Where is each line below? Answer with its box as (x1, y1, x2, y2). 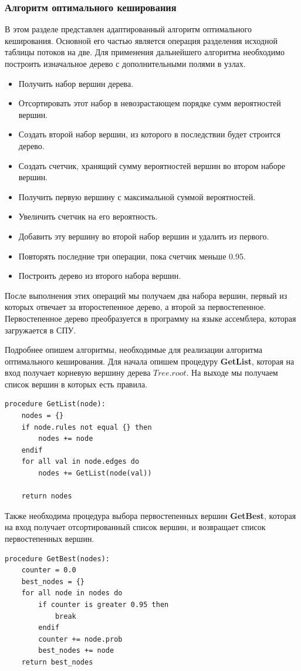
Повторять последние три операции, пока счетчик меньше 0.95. (18, 249, 246, 262)
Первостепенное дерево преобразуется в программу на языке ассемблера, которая (5, 312, 296, 324)
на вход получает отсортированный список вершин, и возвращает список (5, 521, 266, 533)
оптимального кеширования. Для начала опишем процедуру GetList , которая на (5, 355, 295, 367)
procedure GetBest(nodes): (5, 554, 110, 563)
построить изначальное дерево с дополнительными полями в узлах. (5, 58, 246, 69)
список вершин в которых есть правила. (5, 377, 148, 390)
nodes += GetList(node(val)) (38, 469, 152, 478)
